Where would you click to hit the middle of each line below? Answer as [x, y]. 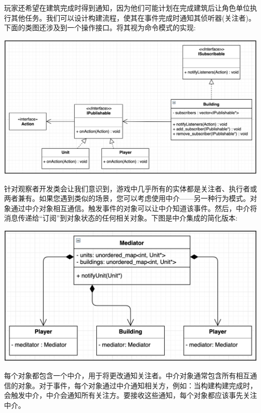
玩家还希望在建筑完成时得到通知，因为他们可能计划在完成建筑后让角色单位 [127, 8]
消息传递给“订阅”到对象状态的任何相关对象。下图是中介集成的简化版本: [121, 218]
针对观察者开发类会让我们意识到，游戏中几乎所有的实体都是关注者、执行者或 [130, 188]
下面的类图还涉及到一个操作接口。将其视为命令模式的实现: [100, 27]
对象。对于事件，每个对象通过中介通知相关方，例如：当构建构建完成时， [137, 385]
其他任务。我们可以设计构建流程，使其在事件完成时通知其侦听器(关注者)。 [133, 17]
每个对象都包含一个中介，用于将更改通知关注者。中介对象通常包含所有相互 [127, 375]
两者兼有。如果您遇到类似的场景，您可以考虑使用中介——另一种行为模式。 [127, 198]
